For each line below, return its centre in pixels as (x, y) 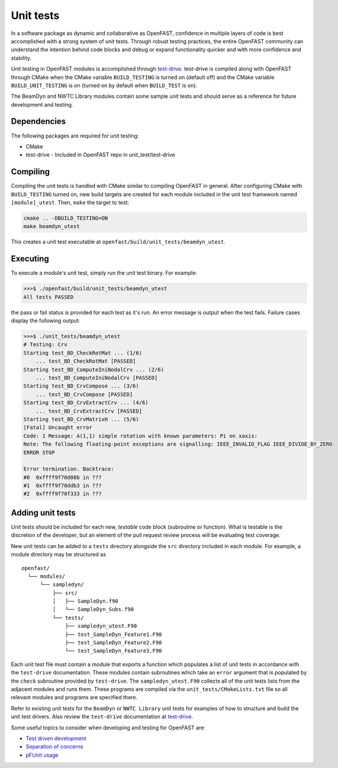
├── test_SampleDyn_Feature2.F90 (114, 643)
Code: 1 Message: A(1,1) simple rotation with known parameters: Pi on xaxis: (140, 436)
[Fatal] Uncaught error (58, 428)
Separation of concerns (54, 747)
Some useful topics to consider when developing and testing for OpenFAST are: (108, 727)
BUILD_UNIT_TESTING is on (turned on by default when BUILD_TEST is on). (104, 85)
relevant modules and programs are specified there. (74, 697)
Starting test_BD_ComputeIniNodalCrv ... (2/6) (94, 369)
